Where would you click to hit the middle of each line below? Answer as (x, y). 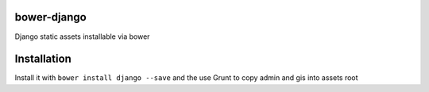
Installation (43, 59)
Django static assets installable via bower (82, 36)
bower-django (50, 17)
